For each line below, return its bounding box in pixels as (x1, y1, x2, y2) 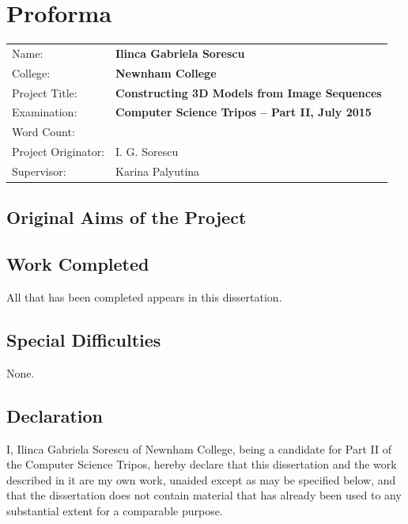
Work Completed (6, 252, 149, 276)
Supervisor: (12, 162, 66, 179)
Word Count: (12, 123, 75, 140)
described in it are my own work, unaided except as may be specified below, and (6, 471, 396, 488)
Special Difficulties (6, 328, 161, 351)
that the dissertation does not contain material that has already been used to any (6, 487, 402, 503)
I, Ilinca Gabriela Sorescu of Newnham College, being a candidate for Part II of (6, 440, 392, 457)
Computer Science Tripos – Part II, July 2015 (115, 104, 372, 120)
